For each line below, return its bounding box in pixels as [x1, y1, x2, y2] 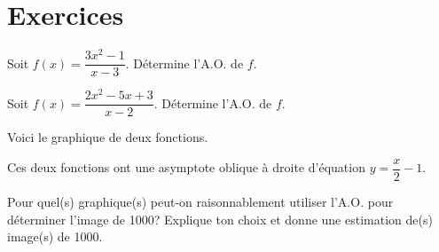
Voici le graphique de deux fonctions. [7, 128, 208, 146]
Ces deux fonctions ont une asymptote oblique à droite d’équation [7, 158, 365, 177]
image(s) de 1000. [7, 227, 103, 246]
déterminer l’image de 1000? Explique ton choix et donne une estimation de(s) [7, 209, 433, 228]
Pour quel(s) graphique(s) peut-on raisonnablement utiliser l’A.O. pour [7, 193, 394, 211]
